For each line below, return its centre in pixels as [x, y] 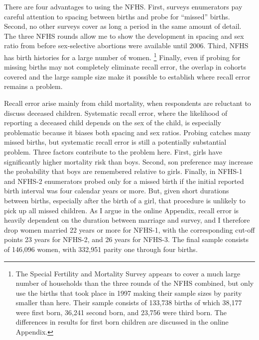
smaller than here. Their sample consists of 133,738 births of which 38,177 [129, 302]
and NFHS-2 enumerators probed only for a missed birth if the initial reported [124, 181]
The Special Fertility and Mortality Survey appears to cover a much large [128, 273]
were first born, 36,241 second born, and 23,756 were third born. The [121, 312]
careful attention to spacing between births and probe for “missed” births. [117, 16]
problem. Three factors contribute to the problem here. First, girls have [113, 151]
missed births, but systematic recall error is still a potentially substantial [115, 142]
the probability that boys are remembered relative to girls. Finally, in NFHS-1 [123, 171]
